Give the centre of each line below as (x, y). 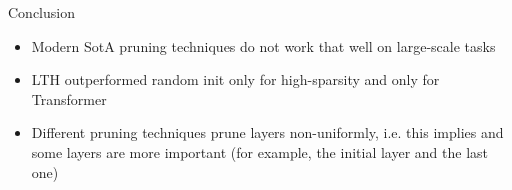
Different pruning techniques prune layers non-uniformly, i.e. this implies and (267, 132)
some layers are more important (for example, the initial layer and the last (260, 151)
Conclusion (41, 12)
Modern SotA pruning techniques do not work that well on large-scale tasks (263, 45)
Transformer (69, 98)
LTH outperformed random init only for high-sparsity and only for (235, 79)
